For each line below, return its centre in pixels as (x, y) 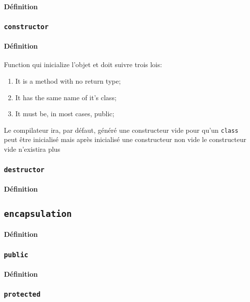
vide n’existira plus (32, 149)
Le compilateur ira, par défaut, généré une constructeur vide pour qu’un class (121, 130)
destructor (24, 169)
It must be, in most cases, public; (65, 114)
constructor (26, 27)
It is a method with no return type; (68, 80)
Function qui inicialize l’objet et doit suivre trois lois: (83, 64)
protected (22, 294)
